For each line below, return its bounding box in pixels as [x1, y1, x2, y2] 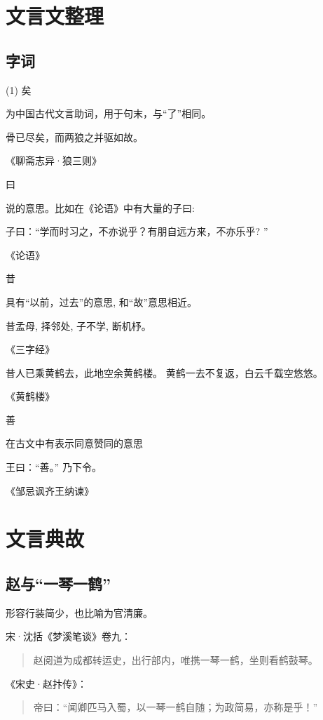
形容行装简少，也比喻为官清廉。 [6, 605, 153, 620]
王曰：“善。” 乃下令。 [6, 460, 102, 474]
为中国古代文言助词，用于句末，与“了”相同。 [6, 106, 212, 121]
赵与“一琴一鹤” [6, 573, 111, 594]
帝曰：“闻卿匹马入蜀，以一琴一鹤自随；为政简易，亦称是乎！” [33, 700, 318, 714]
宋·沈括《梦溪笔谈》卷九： [6, 629, 131, 644]
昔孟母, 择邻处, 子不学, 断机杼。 [6, 318, 151, 333]
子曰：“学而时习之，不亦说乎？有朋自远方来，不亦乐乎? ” [6, 224, 268, 239]
